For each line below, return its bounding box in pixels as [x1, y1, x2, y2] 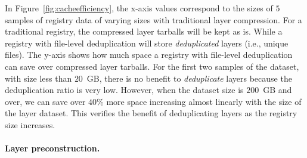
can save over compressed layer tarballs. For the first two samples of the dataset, [5, 60, 299, 72]
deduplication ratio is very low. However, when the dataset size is [5, 83, 244, 96]
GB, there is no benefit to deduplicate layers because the [86, 72, 292, 84]
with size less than [5, 72, 72, 84]
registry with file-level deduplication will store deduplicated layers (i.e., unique [5, 36, 289, 49]
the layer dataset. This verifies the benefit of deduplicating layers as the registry [5, 107, 297, 119]
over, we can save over [5, 95, 86, 107]
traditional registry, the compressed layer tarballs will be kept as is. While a [5, 25, 283, 38]
